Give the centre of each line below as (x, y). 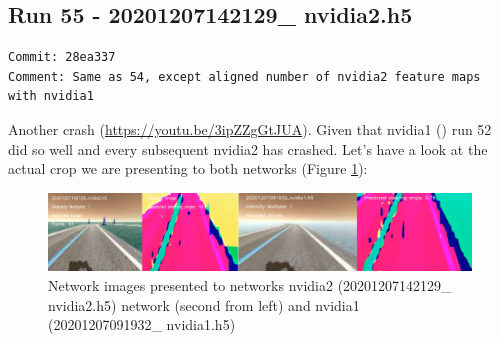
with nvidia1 (51, 96)
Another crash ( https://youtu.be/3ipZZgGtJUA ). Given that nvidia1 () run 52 (250, 128)
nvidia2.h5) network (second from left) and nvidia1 (204, 304)
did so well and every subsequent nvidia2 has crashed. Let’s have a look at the (248, 148)
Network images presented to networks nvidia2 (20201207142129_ (250, 285)
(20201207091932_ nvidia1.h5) (142, 324)
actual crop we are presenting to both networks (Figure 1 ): (188, 168)
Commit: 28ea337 (62, 57)
